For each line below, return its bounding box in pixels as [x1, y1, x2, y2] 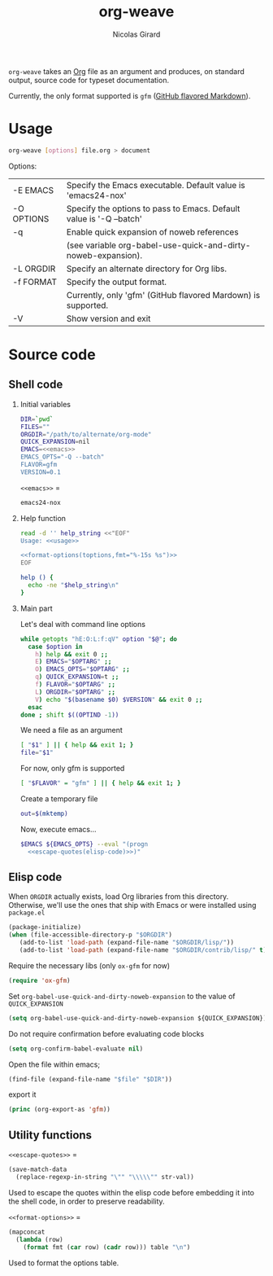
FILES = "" [19, 423, 50, 431]
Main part [19, 603, 53, 613]
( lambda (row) [15, 1235, 63, 1243]
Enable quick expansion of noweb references [66, 226, 239, 238]
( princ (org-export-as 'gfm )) [8, 1106, 111, 1114]
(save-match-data [8, 1165, 67, 1174]
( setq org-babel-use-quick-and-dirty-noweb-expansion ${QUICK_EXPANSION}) [8, 1014, 267, 1022]
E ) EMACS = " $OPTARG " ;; [35, 658, 112, 666]
